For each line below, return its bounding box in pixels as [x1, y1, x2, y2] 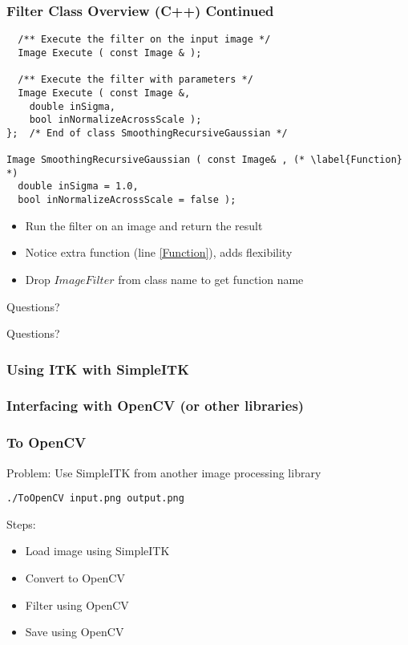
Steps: [6, 515, 36, 532]
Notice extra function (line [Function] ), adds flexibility [25, 244, 293, 261]
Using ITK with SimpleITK [6, 359, 189, 379]
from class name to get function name [118, 270, 304, 287]
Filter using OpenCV [25, 596, 129, 613]
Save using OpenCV [25, 623, 124, 640]
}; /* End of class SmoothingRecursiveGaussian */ [6, 127, 288, 139]
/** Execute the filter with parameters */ [18, 74, 253, 86]
